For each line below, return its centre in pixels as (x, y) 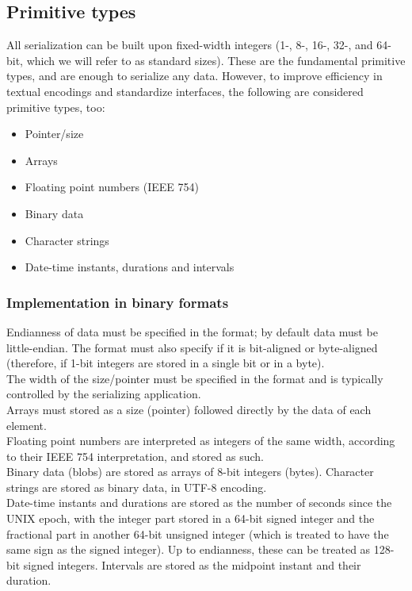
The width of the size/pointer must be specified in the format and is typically (195, 378)
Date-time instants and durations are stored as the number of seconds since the (199, 503)
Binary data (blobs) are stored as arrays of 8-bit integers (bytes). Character (190, 472)
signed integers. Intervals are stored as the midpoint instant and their (192, 564)
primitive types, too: (56, 107)
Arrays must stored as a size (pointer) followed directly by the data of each (189, 409)
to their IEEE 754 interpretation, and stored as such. (135, 456)
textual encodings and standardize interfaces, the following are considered (185, 91)
